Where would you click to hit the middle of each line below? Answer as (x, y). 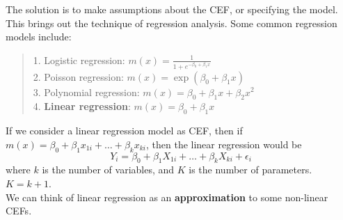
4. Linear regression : (82, 106)
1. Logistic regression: (79, 60)
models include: (39, 37)
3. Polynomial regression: (86, 92)
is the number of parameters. (250, 170)
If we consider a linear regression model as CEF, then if (124, 131)
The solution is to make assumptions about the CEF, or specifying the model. (172, 9)
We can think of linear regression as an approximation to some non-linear (167, 197)
